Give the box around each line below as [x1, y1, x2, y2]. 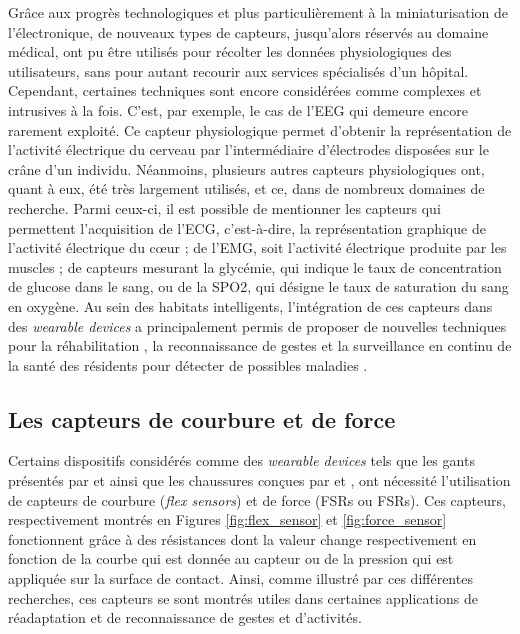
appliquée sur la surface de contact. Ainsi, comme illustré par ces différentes [8, 568, 473, 589]
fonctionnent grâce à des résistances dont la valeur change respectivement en [8, 528, 477, 549]
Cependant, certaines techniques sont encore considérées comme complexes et [8, 80, 482, 101]
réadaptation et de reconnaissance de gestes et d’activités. [8, 607, 362, 628]
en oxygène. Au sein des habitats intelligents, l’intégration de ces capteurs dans [8, 295, 493, 316]
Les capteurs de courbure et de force [8, 403, 396, 434]
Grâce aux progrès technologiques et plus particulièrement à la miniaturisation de [8, 2, 508, 22]
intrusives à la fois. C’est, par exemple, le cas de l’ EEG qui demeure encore [8, 99, 468, 120]
